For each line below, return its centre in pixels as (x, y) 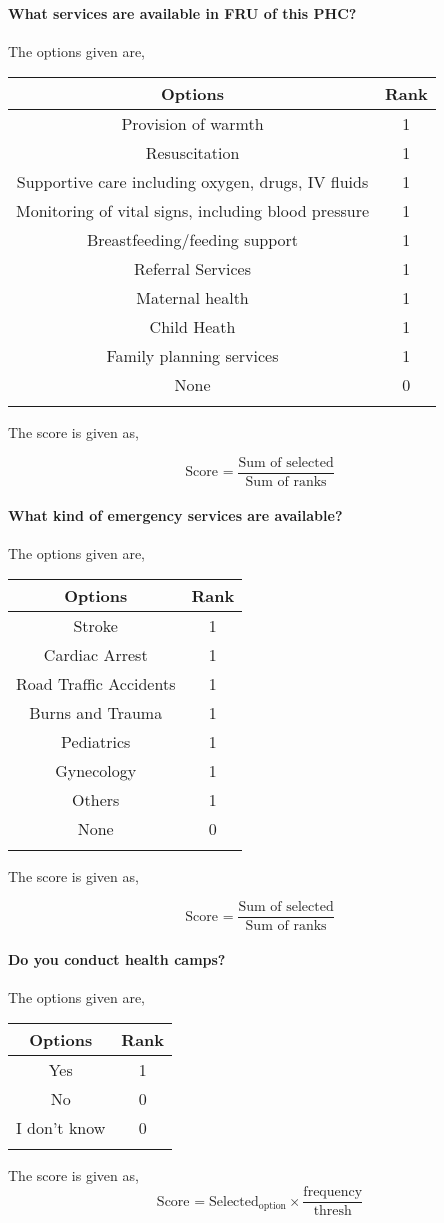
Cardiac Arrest (95, 655)
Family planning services (192, 356)
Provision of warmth (192, 124)
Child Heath (192, 327)
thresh (332, 1211)
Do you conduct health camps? (117, 958)
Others (96, 800)
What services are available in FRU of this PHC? (182, 12)
